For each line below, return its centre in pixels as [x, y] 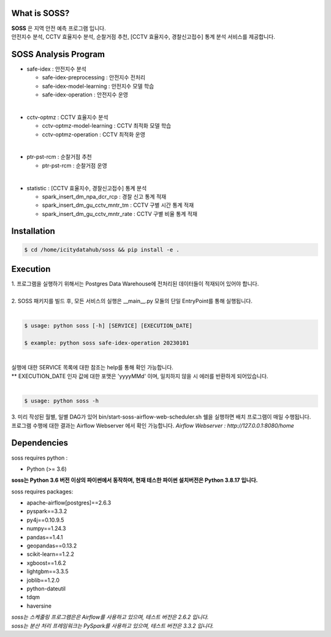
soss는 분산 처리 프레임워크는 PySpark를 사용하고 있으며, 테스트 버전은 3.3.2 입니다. [112, 625]
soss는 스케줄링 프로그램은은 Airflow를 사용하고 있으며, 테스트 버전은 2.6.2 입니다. [110, 617]
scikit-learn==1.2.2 [51, 554]
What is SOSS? [40, 13]
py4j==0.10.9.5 [45, 520]
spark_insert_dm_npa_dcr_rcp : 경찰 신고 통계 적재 [104, 196]
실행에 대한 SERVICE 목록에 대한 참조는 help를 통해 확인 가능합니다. [93, 368]
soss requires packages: [42, 492]
